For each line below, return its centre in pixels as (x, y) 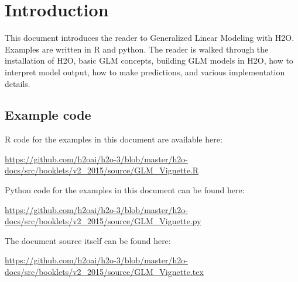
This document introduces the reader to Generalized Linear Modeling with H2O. (150, 38)
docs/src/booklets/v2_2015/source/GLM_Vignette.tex (104, 272)
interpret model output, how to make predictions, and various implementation (145, 72)
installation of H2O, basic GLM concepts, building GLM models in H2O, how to (149, 60)
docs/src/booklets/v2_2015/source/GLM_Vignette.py (103, 221)
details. (18, 83)
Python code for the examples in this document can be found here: (125, 190)
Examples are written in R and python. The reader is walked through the (137, 49)
